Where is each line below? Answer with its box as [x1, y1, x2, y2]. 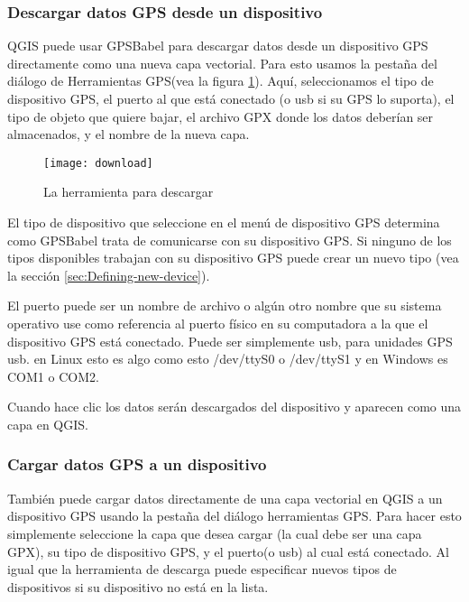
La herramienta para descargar [43, 182, 214, 201]
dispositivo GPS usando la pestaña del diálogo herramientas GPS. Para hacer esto [7, 506, 462, 525]
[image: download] [43, 156, 153, 170]
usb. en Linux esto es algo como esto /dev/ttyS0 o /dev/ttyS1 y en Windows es [7, 349, 448, 368]
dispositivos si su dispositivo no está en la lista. [7, 577, 269, 596]
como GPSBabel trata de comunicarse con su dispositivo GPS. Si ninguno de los [7, 230, 452, 249]
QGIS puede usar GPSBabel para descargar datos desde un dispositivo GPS [7, 36, 428, 55]
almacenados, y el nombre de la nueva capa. [7, 125, 250, 144]
